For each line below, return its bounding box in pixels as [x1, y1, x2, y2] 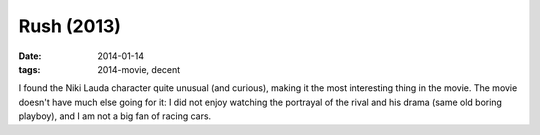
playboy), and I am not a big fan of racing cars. [18, 110, 212, 122]
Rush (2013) [18, 15, 122, 37]
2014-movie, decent [97, 63, 181, 75]
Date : [18, 50, 42, 62]
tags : [18, 63, 41, 75]
